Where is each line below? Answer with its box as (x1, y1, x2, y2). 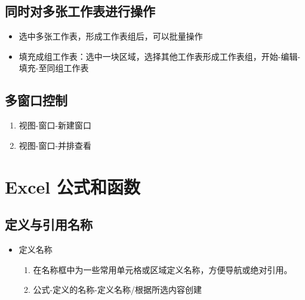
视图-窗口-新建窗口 (19, 119, 92, 131)
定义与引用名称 (5, 215, 93, 234)
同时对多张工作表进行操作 (5, 2, 155, 20)
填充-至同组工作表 (19, 62, 89, 74)
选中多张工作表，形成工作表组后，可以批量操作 (19, 30, 203, 42)
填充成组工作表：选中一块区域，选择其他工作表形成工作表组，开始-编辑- (19, 50, 301, 62)
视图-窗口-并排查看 (19, 139, 92, 151)
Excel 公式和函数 (5, 174, 140, 198)
